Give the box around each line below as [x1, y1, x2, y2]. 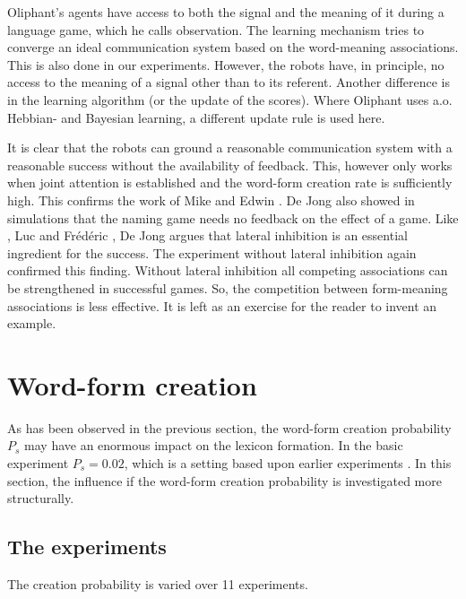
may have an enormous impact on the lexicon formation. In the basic [24, 436, 403, 455]
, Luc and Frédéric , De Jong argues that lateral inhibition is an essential [7, 226, 408, 245]
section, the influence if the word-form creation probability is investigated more [7, 471, 442, 490]
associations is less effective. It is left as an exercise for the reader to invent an [7, 296, 437, 315]
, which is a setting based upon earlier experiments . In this [124, 454, 452, 472]
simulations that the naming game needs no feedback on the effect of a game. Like [7, 208, 459, 227]
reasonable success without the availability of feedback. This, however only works [7, 155, 453, 174]
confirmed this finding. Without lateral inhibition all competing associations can [7, 261, 448, 280]
